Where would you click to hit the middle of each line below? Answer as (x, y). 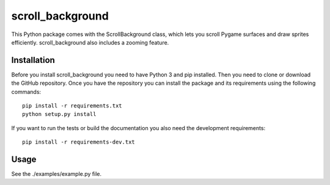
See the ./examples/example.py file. (57, 174)
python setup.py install (59, 114)
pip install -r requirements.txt (72, 106)
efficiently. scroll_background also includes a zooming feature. (90, 42)
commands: (26, 92)
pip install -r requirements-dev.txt (79, 142)
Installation (33, 60)
